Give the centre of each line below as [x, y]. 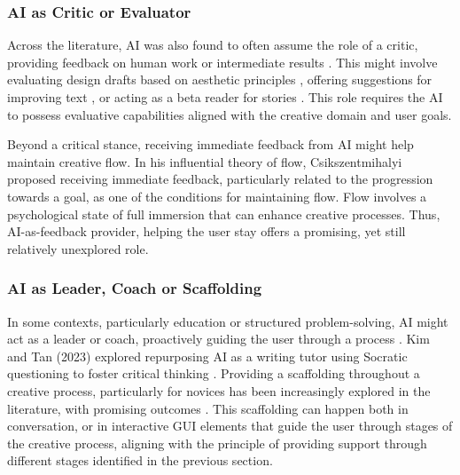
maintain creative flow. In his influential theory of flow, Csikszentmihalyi [205, 161]
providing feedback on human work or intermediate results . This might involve [222, 62]
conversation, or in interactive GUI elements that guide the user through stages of [230, 426]
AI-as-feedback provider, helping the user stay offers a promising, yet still [207, 231]
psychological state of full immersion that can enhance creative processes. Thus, [224, 214]
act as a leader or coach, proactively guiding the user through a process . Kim [218, 339]
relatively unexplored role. [78, 248]
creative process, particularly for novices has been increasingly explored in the [219, 390]
